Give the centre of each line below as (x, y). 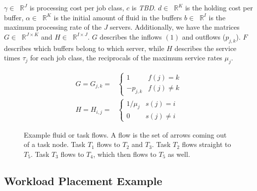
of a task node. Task (55, 144)
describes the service (206, 48)
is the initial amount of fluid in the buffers (118, 17)
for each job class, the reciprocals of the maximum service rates (126, 58)
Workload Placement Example (83, 180)
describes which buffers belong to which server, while (84, 48)
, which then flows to (125, 154)
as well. (179, 154)
